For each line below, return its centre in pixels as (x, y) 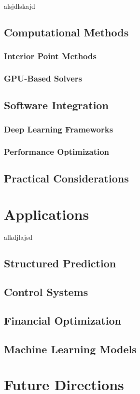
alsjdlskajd (20, 6)
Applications (47, 214)
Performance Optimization (57, 151)
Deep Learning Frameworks (59, 129)
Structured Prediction (60, 263)
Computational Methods (66, 32)
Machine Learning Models (70, 349)
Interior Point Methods (50, 56)
